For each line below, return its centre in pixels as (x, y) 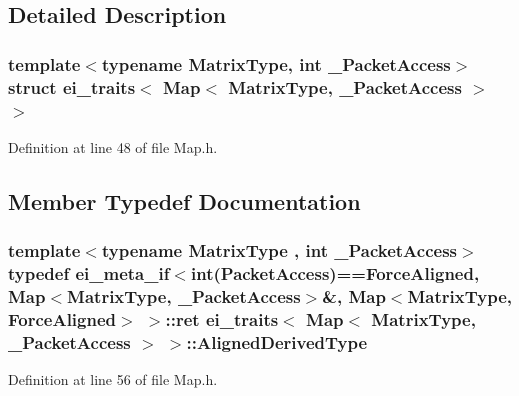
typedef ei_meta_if (89, 273)
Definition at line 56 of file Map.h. (113, 379)
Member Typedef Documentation (184, 200)
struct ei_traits (72, 86)
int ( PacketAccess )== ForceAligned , (335, 273)
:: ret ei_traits (222, 318)
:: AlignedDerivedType (277, 341)
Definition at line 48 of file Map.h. (113, 146)
